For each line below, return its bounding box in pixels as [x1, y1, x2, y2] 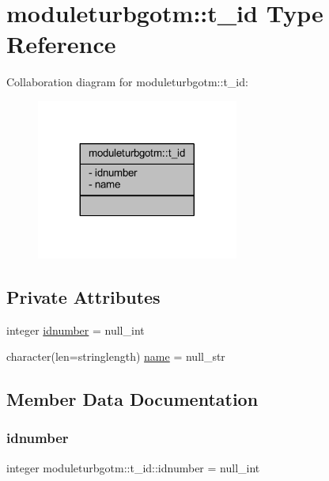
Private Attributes [6, 284, 161, 309]
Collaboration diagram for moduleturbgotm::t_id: [6, 74, 248, 90]
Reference [6, 28, 116, 60]
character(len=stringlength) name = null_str [6, 348, 225, 365]
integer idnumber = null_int [6, 321, 145, 338]
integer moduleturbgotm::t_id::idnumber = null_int [6, 459, 260, 475]
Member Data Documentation [6, 387, 259, 411]
